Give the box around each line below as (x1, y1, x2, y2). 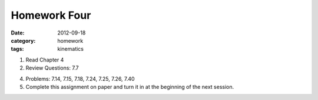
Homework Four (11, 9, 91, 22)
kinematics (57, 46, 84, 53)
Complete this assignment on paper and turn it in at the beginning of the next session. (25, 83, 234, 90)
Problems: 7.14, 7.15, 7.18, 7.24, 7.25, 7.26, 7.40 (25, 75, 135, 82)
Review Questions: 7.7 (25, 64, 79, 71)
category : (11, 37, 36, 44)
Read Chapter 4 (25, 56, 64, 63)
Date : (11, 29, 25, 36)
